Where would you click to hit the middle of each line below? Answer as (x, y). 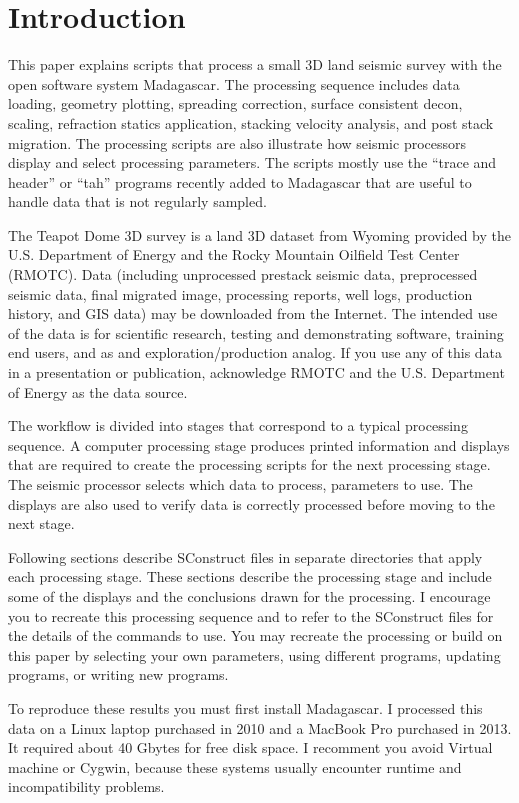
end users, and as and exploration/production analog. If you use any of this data (255, 352)
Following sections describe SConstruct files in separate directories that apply (245, 556)
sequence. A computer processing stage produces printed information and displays (259, 444)
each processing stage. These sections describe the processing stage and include (250, 576)
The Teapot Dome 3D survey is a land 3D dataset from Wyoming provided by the (259, 234)
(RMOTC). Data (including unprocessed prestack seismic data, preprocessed (243, 274)
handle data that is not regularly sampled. (137, 201)
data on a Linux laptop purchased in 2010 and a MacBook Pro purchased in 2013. (260, 727)
